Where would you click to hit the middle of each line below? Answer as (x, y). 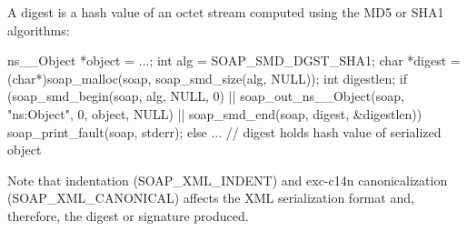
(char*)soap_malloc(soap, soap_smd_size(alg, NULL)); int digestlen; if (207, 78)
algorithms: (39, 30)
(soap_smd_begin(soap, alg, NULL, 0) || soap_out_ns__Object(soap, (206, 96)
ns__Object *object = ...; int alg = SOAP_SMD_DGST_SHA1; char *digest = (234, 60)
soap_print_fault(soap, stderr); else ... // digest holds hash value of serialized (224, 131)
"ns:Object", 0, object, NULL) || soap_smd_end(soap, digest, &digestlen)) (215, 113)
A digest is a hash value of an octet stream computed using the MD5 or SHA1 (226, 12)
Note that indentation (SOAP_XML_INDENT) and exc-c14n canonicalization (228, 180)
